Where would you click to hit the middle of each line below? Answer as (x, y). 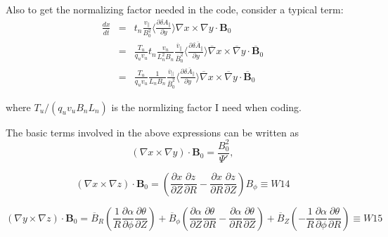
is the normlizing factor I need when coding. (206, 107)
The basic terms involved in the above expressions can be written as (153, 132)
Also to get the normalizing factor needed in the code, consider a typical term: (175, 9)
